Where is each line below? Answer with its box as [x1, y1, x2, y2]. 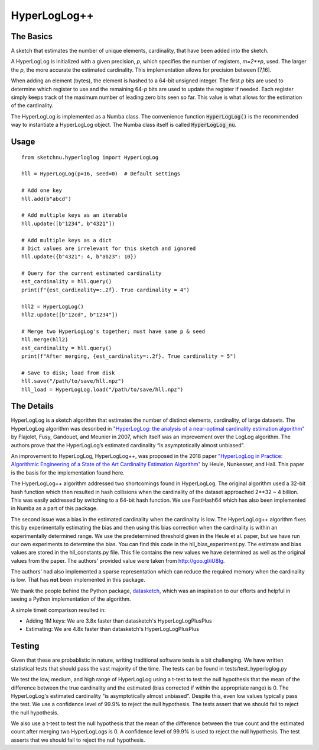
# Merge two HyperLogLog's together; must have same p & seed [21, 328, 206, 335]
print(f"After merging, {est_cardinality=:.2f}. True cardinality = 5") [21, 352, 236, 360]
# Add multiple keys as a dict [21, 237, 112, 243]
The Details [11, 401, 54, 411]
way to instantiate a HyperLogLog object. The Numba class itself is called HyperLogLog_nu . [11, 121, 237, 129]
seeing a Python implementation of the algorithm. [11, 595, 131, 602]
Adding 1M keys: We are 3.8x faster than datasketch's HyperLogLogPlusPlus [25, 617, 212, 624]
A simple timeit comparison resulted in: [11, 606, 106, 613]
